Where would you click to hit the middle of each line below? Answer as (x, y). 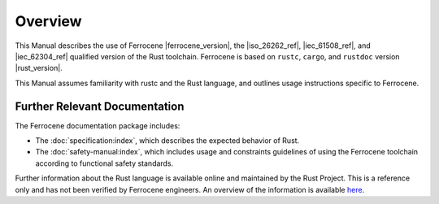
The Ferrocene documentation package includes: (98, 125)
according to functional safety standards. (104, 163)
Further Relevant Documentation (100, 106)
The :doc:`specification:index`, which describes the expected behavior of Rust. (167, 141)
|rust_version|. (39, 68)
